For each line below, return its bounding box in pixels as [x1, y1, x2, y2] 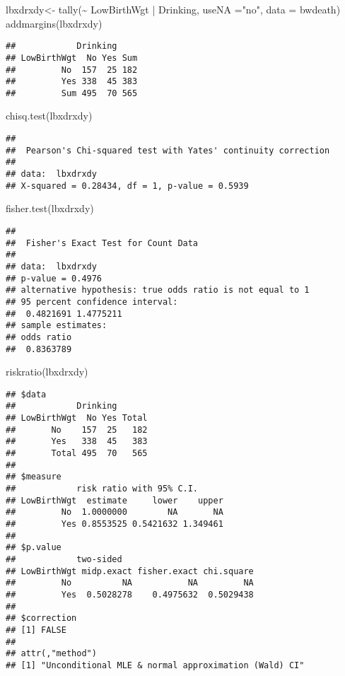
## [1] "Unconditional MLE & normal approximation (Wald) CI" [6, 660, 305, 670]
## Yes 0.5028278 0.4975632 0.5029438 [6, 589, 254, 600]
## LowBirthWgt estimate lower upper [6, 495, 223, 506]
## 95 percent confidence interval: [6, 296, 178, 307]
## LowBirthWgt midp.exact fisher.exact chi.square [6, 566, 254, 576]
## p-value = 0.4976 [6, 273, 103, 284]
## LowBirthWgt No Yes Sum [6, 52, 138, 63]
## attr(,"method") [6, 648, 97, 659]
